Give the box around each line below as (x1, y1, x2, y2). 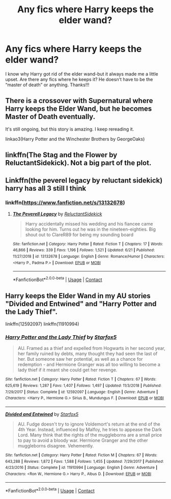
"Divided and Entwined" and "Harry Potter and (5, 300, 157, 308)
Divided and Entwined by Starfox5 (5, 411, 79, 417)
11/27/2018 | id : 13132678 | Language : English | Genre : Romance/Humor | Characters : (12, 254, 165, 259)
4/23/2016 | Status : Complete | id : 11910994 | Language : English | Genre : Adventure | (5, 465, 158, 470)
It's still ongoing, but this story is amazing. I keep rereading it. (5, 126, 134, 132)
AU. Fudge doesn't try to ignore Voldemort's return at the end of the (17, 421, 160, 427)
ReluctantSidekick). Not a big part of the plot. (5, 159, 152, 167)
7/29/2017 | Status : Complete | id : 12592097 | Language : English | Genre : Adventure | (5, 389, 158, 394)
